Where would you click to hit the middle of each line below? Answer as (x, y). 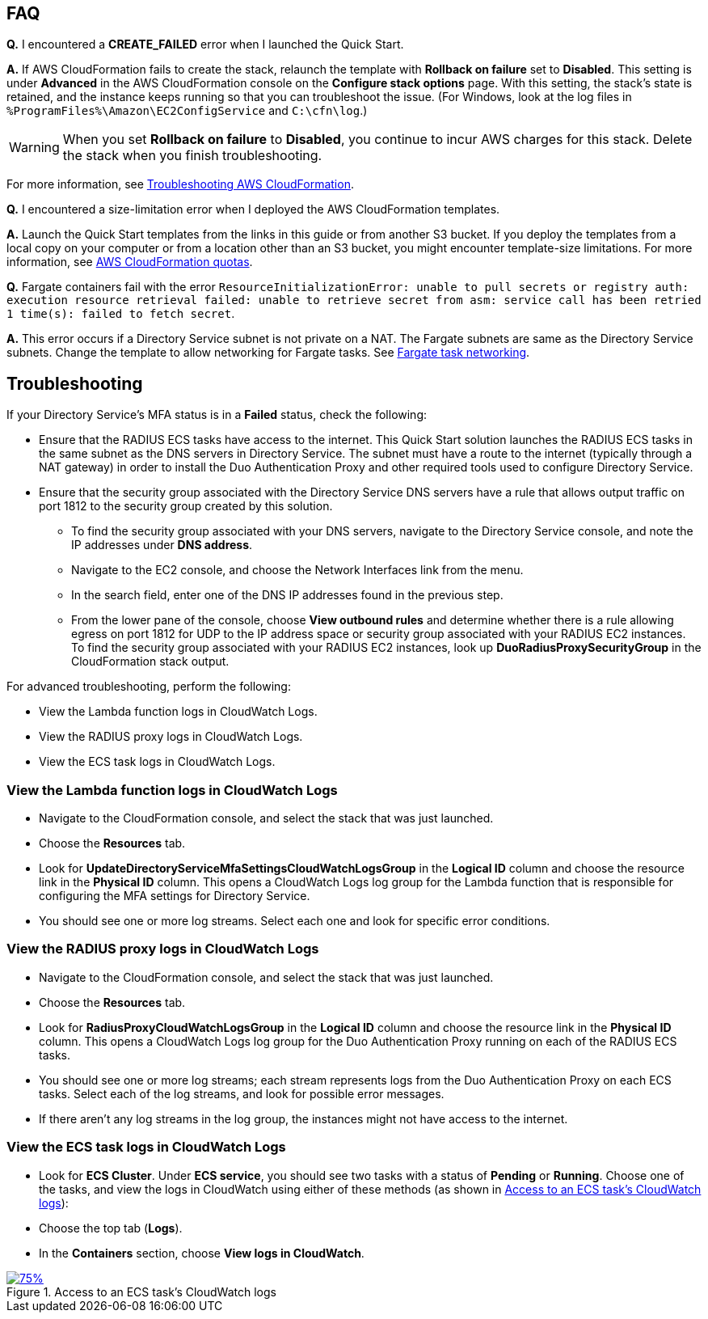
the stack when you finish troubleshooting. (192, 156)
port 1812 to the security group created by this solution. (186, 506)
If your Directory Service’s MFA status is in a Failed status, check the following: (217, 415)
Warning (34, 148)
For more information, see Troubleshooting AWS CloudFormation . (180, 184)
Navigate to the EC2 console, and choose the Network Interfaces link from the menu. (297, 570)
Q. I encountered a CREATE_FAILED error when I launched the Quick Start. (205, 44)
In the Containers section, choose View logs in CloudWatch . (202, 1253)
